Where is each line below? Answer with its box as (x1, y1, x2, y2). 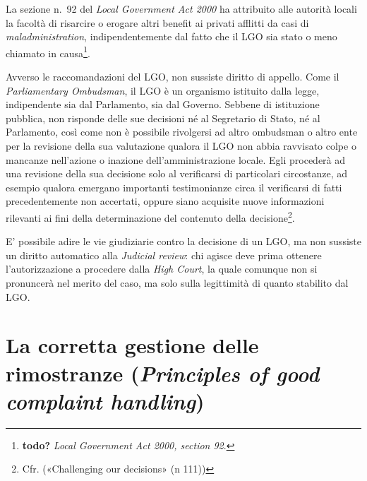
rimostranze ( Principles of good (6, 358, 320, 388)
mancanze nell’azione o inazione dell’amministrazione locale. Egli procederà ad (6, 152, 346, 167)
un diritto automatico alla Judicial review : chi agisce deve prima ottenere (6, 247, 322, 262)
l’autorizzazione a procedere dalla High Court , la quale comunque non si (6, 261, 318, 276)
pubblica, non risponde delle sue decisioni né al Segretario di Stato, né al (6, 110, 320, 125)
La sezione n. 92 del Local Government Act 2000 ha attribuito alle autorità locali (6, 1, 357, 16)
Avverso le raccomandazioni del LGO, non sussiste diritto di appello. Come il (6, 69, 339, 84)
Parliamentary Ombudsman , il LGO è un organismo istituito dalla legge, (6, 83, 320, 97)
